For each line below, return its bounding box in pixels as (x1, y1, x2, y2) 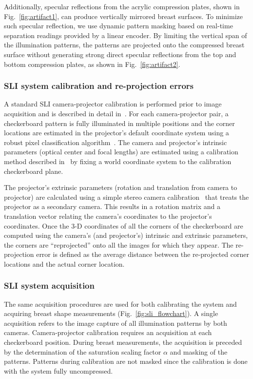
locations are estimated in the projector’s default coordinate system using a (4, 127, 229, 138)
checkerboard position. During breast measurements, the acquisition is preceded (4, 337, 242, 347)
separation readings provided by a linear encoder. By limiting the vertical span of (4, 30, 247, 40)
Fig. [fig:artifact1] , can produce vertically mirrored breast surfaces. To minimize (4, 11, 243, 21)
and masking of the (170, 346, 228, 357)
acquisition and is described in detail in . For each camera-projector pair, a (4, 108, 229, 118)
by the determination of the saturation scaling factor (4, 346, 161, 357)
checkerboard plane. (4, 166, 63, 176)
